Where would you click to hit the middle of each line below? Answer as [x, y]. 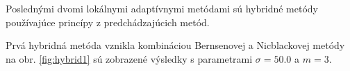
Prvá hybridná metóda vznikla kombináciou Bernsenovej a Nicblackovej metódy [175, 45]
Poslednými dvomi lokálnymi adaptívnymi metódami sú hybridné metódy [162, 8]
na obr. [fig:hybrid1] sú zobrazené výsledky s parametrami [129, 58]
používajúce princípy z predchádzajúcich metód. [108, 22]
